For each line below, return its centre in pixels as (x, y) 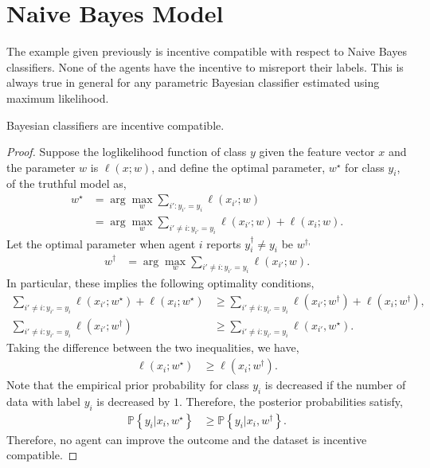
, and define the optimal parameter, (238, 167)
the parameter (41, 167)
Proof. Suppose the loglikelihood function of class (127, 152)
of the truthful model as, (66, 183)
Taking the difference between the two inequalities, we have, (153, 347)
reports (224, 243)
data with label (43, 401)
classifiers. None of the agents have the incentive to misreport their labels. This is (205, 66)
